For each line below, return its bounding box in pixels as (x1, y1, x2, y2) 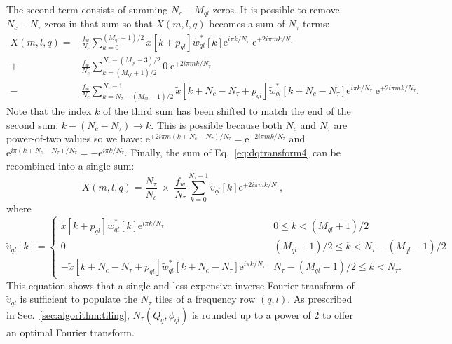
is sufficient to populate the (20, 291, 137, 306)
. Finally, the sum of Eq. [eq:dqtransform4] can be (124, 144, 341, 159)
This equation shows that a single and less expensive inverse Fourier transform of (6, 277, 355, 292)
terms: (303, 16, 330, 31)
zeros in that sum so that (44, 16, 153, 31)
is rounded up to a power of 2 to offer (191, 307, 353, 322)
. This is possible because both (151, 117, 282, 132)
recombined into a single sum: (6, 158, 135, 173)
